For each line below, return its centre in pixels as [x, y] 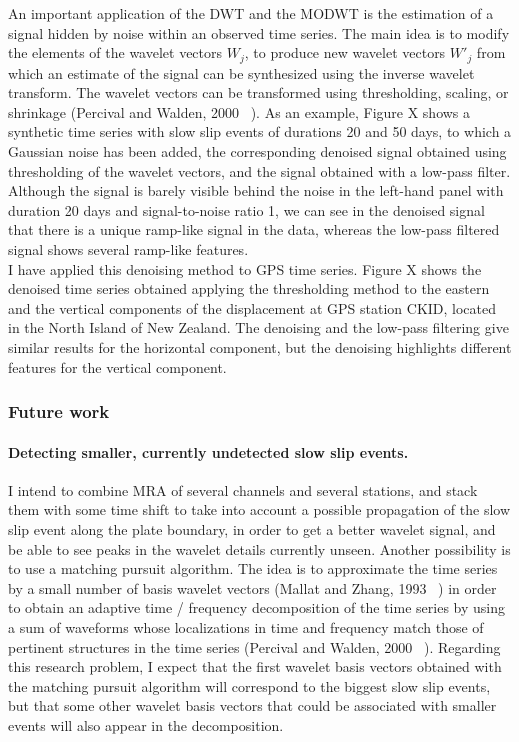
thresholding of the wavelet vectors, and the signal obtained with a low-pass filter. [259, 170]
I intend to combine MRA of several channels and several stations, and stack [243, 489]
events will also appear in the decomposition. [146, 724]
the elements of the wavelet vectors [115, 52]
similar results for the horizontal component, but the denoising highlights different [260, 346]
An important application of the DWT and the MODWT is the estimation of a [251, 13]
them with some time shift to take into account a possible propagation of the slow [259, 509]
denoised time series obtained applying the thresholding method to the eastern [249, 288]
